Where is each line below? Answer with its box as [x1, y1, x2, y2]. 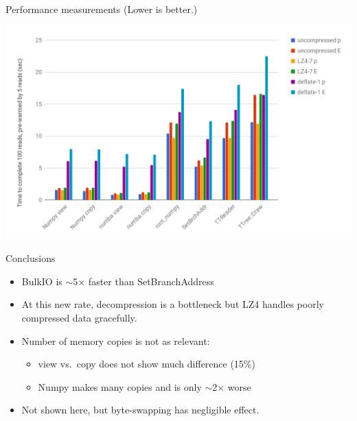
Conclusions [5, 251, 56, 265]
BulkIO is [21, 274, 62, 288]
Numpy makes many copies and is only [38, 379, 202, 394]
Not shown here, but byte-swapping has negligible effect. [21, 402, 260, 417]
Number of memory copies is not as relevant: [21, 333, 210, 348]
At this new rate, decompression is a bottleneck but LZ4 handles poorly [21, 297, 324, 311]
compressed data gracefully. [21, 311, 137, 325]
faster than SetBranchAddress [88, 274, 214, 288]
